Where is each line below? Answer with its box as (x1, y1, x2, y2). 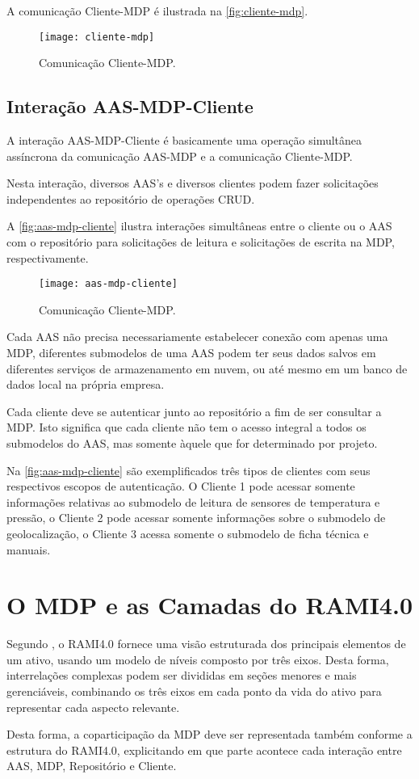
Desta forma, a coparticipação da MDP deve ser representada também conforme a (6, 726, 413, 743)
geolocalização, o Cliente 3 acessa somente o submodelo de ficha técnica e (6, 524, 369, 541)
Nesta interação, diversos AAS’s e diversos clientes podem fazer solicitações (6, 175, 379, 192)
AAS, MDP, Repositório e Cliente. (6, 757, 177, 774)
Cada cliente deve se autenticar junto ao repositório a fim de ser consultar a (6, 402, 382, 419)
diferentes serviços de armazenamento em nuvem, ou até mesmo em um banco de (6, 360, 408, 377)
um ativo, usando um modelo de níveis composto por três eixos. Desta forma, (6, 651, 389, 667)
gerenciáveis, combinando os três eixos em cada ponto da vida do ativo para (6, 683, 382, 700)
